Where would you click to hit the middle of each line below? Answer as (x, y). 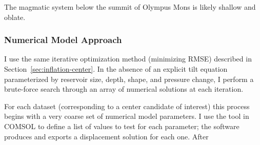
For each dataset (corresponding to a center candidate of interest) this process (127, 106)
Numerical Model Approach (63, 40)
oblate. (15, 17)
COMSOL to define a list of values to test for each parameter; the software (122, 126)
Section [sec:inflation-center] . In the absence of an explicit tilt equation (116, 69)
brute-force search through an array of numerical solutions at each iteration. (124, 89)
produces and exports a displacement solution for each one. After (106, 136)
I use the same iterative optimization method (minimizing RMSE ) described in (128, 59)
